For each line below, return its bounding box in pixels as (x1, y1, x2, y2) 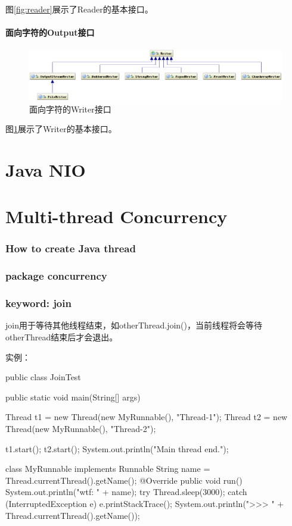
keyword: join (5, 296, 72, 311)
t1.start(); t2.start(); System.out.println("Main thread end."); (5, 442, 229, 455)
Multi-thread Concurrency (5, 204, 228, 228)
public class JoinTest (5, 371, 81, 383)
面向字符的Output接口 (5, 26, 95, 39)
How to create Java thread (5, 241, 136, 256)
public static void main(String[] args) (5, 390, 141, 403)
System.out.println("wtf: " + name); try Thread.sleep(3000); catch (5, 486, 247, 498)
